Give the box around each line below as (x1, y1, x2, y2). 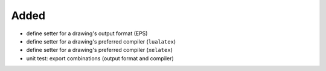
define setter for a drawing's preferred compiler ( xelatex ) (26, 47, 173, 54)
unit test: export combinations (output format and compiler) (26, 54, 174, 62)
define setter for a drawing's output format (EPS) (26, 30, 148, 37)
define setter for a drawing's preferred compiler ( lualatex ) (26, 38, 176, 45)
